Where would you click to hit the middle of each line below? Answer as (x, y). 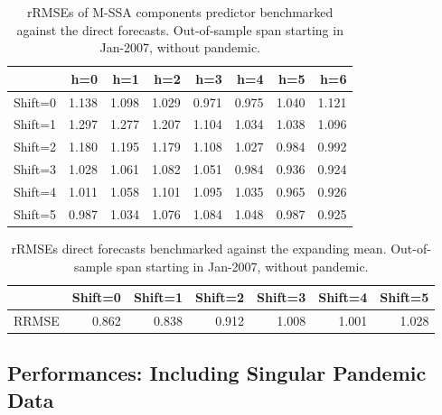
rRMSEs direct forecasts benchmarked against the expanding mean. (199, 248)
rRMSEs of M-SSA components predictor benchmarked (180, 12)
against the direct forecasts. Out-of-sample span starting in (180, 29)
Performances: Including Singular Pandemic (217, 373)
